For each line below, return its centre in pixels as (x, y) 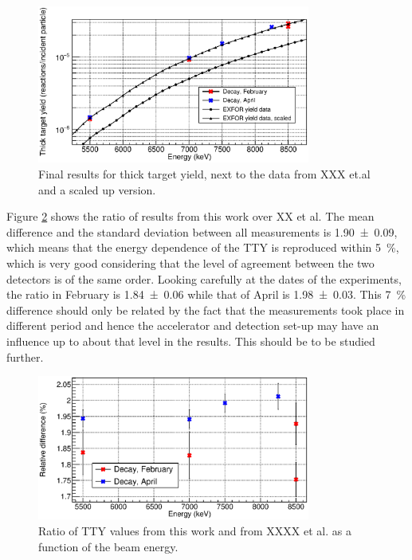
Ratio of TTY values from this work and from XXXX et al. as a (195, 530)
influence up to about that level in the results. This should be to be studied (191, 341)
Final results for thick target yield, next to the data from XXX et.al (204, 174)
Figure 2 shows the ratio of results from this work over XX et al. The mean (190, 216)
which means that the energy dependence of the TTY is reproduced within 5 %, (203, 247)
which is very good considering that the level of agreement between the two (190, 262)
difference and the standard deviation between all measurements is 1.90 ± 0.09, (202, 231)
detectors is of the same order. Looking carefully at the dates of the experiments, (204, 278)
